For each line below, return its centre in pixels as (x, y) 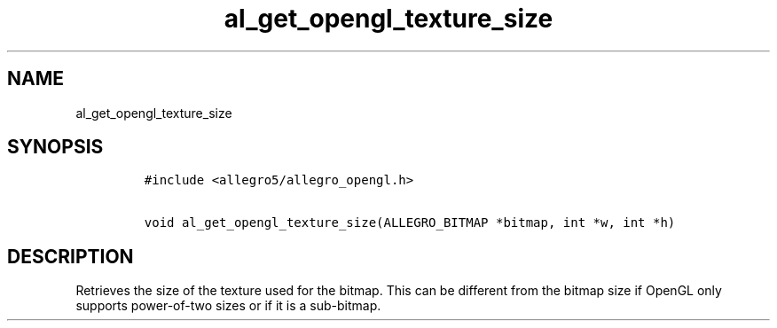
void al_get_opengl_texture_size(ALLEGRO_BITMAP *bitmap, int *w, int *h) (410, 223)
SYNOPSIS (55, 147)
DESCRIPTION (71, 256)
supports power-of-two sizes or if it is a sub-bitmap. (228, 306)
